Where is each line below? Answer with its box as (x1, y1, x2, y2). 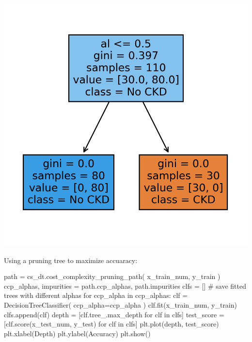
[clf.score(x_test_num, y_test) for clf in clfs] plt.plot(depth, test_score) (4, 319, 219, 329)
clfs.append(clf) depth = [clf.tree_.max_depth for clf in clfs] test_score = (4, 309, 224, 319)
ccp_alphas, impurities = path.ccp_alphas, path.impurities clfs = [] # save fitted (4, 280, 246, 291)
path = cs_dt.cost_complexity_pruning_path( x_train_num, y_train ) (4, 271, 220, 281)
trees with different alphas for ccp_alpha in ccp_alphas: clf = (4, 290, 188, 300)
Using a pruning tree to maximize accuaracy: (4, 255, 138, 265)
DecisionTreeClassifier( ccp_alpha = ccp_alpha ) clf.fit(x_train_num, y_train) (4, 299, 237, 310)
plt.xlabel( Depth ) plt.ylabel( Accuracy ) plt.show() (4, 328, 151, 338)
